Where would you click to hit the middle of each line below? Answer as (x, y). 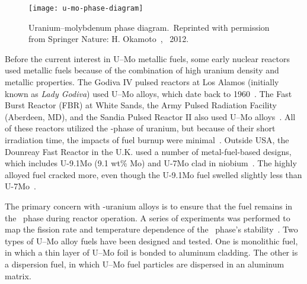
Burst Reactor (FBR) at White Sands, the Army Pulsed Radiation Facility (141, 105)
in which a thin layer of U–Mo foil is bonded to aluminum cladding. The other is (151, 252)
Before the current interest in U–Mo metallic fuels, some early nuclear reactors (148, 58)
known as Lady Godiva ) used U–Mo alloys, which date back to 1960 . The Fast (148, 93)
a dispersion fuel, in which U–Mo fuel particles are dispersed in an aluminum (145, 264)
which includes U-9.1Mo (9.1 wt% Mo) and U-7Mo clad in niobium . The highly (151, 163)
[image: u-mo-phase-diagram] (86, 8)
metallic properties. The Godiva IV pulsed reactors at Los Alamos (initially (142, 82)
